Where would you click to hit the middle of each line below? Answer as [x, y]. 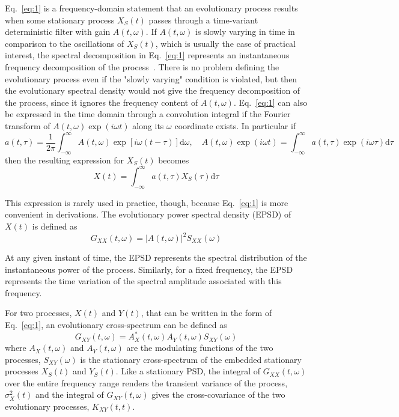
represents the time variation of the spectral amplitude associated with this [143, 281]
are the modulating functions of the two [200, 348]
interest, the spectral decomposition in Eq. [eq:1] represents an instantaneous [147, 55]
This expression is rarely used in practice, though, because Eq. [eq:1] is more [147, 202]
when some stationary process [60, 20]
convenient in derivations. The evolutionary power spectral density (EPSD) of [148, 214]
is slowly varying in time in [245, 32]
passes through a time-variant [203, 20]
